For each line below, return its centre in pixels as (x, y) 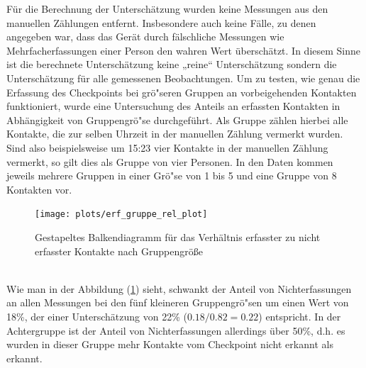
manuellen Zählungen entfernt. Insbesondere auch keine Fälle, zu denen (161, 22)
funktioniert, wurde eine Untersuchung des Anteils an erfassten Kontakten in (173, 106)
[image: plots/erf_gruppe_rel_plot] (121, 214)
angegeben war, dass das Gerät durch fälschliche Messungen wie (145, 37)
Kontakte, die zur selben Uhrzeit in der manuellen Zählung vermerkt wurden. (175, 134)
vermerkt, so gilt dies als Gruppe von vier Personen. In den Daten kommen (170, 161)
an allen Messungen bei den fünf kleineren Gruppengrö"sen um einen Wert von (178, 302)
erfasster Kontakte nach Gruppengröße (119, 251)
